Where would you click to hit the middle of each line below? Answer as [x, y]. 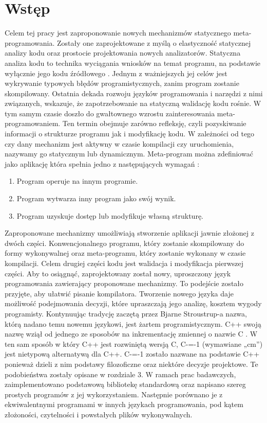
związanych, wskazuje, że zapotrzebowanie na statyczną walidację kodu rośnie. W [133, 103]
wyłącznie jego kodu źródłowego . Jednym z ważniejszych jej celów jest [116, 73]
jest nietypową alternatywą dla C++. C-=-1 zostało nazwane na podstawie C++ [132, 354]
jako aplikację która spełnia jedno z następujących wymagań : [102, 163]
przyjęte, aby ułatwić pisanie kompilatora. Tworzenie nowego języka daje [119, 293]
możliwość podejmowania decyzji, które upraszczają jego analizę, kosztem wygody [133, 303]
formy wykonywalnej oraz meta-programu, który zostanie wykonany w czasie [125, 253]
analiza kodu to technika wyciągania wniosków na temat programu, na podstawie [133, 63]
